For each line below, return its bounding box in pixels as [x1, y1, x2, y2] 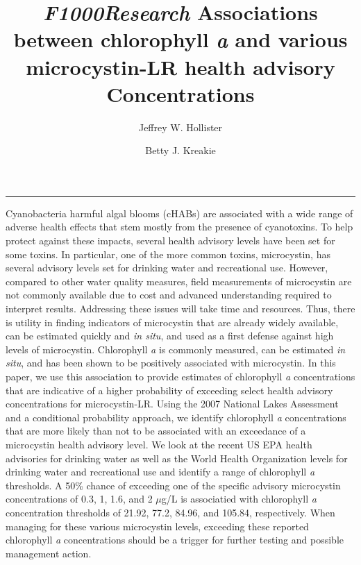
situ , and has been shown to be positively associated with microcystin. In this [6, 355, 336, 370]
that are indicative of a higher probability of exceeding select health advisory [6, 382, 333, 397]
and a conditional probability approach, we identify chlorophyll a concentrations [6, 410, 346, 424]
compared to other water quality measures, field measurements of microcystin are [6, 273, 352, 288]
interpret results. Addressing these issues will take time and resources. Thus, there [6, 301, 355, 316]
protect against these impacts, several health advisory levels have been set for [6, 233, 335, 248]
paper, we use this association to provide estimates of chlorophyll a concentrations [6, 369, 355, 383]
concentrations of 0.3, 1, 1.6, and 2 [6, 491, 153, 506]
